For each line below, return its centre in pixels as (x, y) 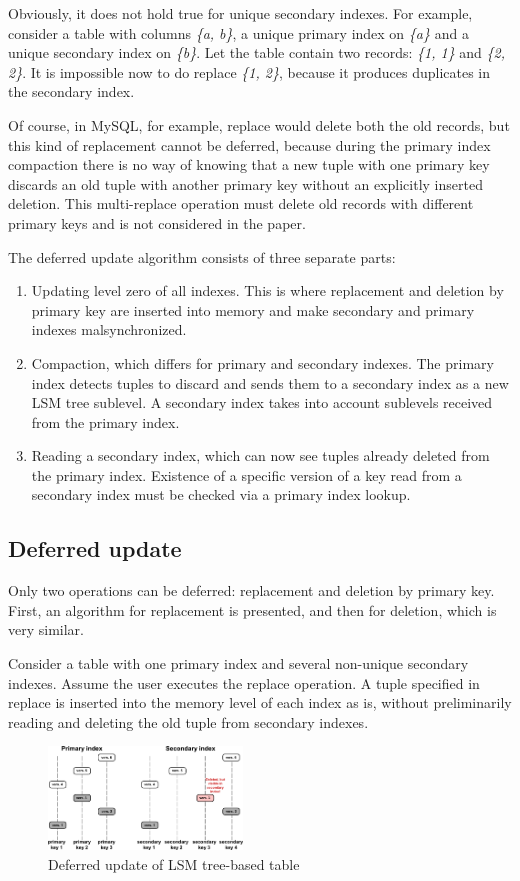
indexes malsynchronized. (109, 329)
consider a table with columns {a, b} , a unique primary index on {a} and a (238, 32)
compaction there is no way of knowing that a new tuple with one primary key (249, 164)
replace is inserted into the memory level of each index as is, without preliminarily (260, 702)
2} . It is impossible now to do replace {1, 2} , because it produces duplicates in (249, 71)
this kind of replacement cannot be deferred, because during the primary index (249, 144)
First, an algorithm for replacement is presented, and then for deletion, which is (252, 609)
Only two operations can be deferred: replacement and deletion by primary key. (251, 590)
